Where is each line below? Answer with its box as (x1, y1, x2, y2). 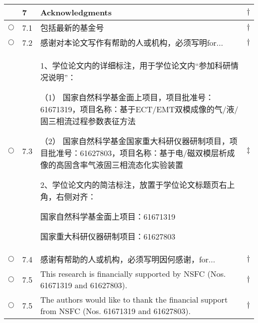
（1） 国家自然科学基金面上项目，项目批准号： (40, 91, 214, 103)
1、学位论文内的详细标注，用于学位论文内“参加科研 (40, 60, 231, 71)
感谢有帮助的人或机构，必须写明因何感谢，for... (40, 253, 215, 265)
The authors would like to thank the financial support (40, 294, 228, 305)
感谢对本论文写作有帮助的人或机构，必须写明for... (40, 37, 223, 48)
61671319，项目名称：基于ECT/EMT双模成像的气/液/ (40, 103, 239, 115)
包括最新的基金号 (40, 22, 104, 33)
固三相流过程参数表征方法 (40, 115, 136, 127)
